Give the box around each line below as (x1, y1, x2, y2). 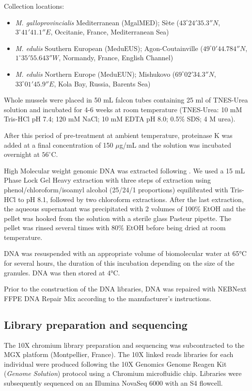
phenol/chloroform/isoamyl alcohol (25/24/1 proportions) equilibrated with (4, 184, 228, 194)
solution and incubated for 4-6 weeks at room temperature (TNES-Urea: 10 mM (4, 104, 242, 114)
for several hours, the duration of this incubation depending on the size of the (4, 258, 235, 268)
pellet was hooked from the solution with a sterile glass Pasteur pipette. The (4, 213, 231, 223)
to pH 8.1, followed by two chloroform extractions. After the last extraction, (18, 194, 244, 204)
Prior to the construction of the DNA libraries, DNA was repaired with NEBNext (4, 284, 247, 294)
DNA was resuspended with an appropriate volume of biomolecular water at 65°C (4, 248, 247, 258)
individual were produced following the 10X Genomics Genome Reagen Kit (4, 358, 227, 369)
